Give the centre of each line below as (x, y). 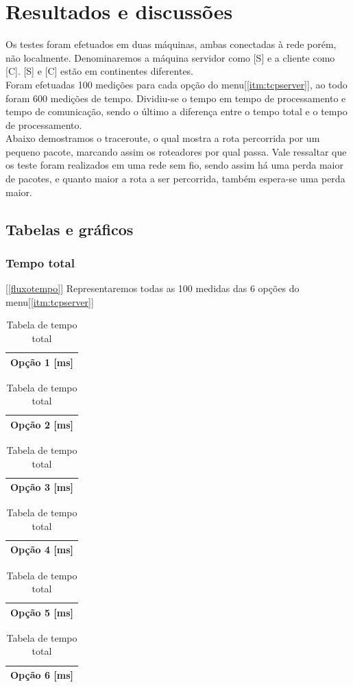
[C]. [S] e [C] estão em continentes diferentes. (100, 71)
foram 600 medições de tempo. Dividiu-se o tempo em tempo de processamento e (176, 98)
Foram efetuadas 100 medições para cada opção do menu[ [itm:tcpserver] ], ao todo (176, 84)
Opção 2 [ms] (42, 424)
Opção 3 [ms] (42, 487)
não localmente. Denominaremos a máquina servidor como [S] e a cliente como (170, 57)
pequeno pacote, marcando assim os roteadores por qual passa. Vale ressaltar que (176, 151)
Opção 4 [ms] (42, 550)
